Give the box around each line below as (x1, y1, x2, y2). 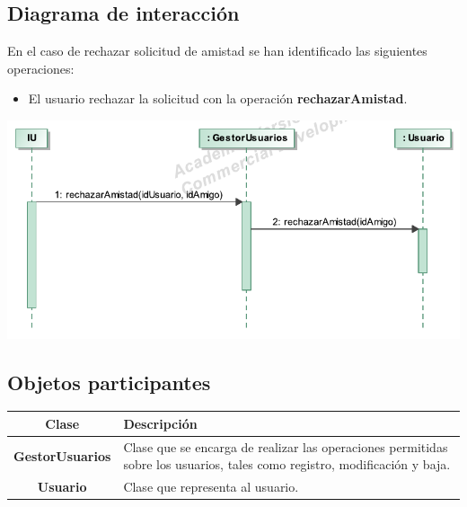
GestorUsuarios (13, 446, 111, 465)
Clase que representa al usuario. (123, 477, 299, 496)
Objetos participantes (7, 368, 211, 396)
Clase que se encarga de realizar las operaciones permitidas (123, 437, 448, 456)
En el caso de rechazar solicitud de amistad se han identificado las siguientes (7, 41, 427, 60)
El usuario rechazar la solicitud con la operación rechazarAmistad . (28, 89, 408, 108)
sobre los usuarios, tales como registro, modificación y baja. (123, 455, 451, 474)
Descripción (123, 414, 198, 432)
